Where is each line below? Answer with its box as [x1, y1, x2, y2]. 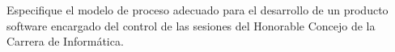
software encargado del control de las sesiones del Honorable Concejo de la [6, 17, 376, 34]
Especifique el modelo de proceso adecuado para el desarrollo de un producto [6, 2, 389, 18]
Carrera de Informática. [6, 33, 124, 50]
